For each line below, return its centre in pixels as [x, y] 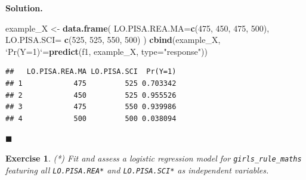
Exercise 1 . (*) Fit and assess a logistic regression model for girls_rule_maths [154, 158]
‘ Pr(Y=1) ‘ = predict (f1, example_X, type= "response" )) [106, 51]
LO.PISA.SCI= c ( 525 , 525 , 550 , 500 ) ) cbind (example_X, [113, 40]
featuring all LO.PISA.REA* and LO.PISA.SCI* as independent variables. [137, 170]
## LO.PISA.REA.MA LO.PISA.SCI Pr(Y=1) [91, 72]
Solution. [24, 8]
